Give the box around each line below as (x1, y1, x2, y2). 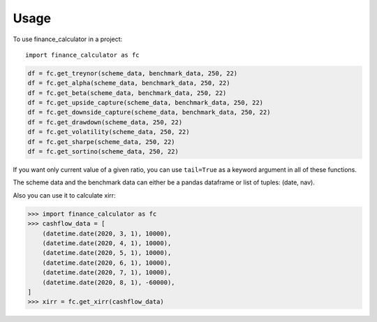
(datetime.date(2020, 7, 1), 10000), (42, 269, 172, 277)
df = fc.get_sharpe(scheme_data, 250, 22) (27, 138, 175, 146)
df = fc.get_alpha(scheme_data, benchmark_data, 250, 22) (27, 79, 230, 87)
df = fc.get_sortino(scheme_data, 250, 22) (27, 147, 179, 156)
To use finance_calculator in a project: (13, 35, 123, 43)
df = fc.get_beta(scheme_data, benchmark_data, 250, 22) (27, 89, 227, 97)
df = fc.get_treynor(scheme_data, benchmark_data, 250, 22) (27, 69, 238, 77)
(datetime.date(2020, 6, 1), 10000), (42, 258, 172, 267)
